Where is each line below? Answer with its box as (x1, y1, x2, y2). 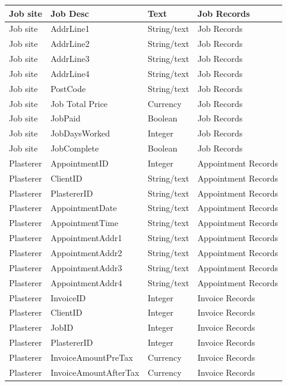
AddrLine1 (50, 22, 89, 35)
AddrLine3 (50, 52, 89, 65)
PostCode (50, 82, 86, 94)
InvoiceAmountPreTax (50, 351, 133, 363)
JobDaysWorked (50, 127, 110, 139)
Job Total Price (50, 97, 108, 109)
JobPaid (50, 112, 80, 124)
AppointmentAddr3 (50, 261, 122, 274)
